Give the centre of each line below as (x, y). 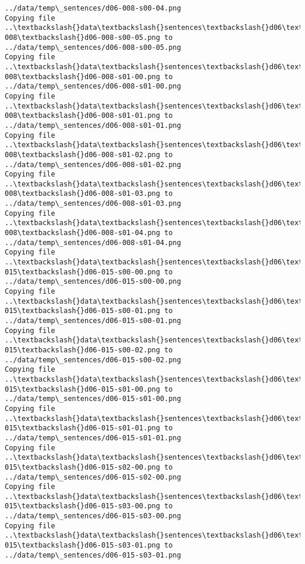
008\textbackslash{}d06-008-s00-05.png (82, 37)
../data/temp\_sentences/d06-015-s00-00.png (93, 282)
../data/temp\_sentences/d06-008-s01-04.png (93, 242)
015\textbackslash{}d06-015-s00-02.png (82, 350)
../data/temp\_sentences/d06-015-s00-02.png (93, 360)
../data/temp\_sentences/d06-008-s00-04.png (93, 8)
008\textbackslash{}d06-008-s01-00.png (82, 77)
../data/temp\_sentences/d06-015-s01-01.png (93, 438)
